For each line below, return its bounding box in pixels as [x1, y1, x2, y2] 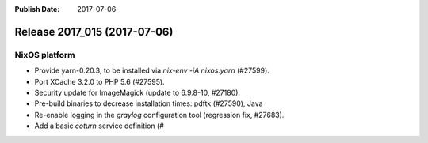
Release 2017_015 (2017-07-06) [14, 24, 174, 39]
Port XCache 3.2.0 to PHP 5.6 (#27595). [34, 77, 166, 86]
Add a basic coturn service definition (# [34, 121, 164, 130]
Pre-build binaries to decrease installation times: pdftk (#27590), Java [34, 99, 263, 108]
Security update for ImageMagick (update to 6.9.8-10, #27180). [34, 88, 241, 97]
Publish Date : [14, 5, 60, 13]
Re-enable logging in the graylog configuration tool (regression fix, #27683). [34, 110, 285, 119]
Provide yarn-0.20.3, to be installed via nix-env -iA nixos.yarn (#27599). [34, 66, 269, 75]
